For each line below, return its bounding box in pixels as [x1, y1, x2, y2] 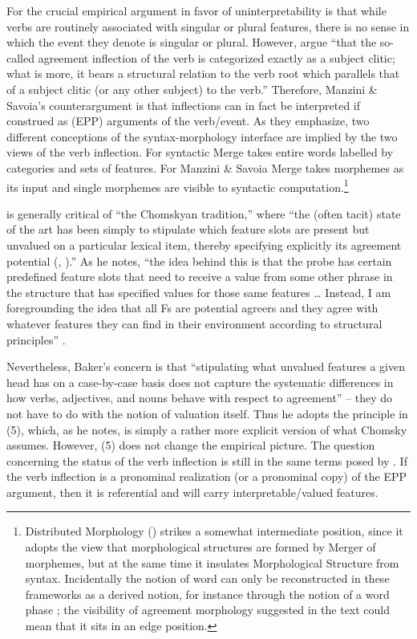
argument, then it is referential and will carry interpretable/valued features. [6, 483, 379, 500]
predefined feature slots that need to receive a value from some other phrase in [6, 268, 393, 285]
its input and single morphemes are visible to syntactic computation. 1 [6, 176, 349, 195]
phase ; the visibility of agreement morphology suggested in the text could [25, 601, 391, 618]
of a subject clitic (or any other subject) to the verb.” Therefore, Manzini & [6, 80, 378, 97]
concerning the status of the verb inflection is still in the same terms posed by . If [6, 452, 407, 469]
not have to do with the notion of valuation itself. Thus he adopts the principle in [6, 405, 408, 421]
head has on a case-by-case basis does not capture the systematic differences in [6, 373, 394, 390]
